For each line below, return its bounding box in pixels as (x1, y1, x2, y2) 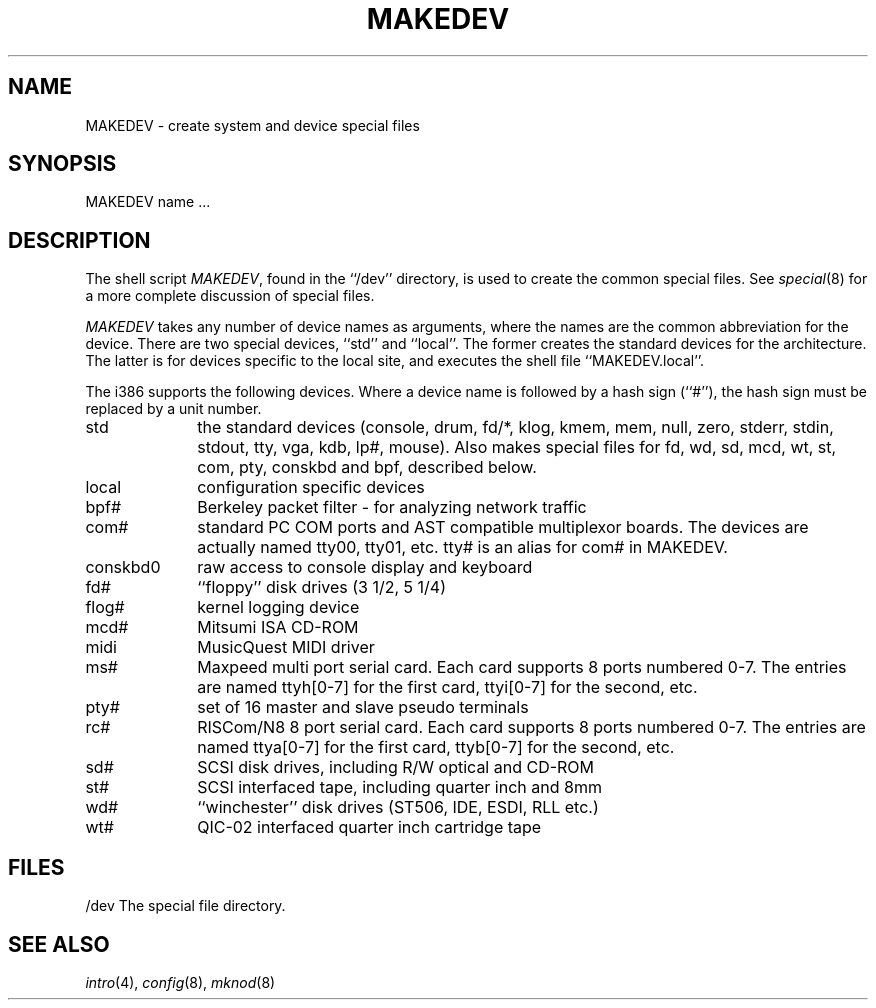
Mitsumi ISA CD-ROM (197, 617, 359, 638)
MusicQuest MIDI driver (197, 637, 375, 658)
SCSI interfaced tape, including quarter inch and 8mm (197, 777, 602, 798)
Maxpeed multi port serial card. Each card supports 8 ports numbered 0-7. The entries (197, 657, 847, 678)
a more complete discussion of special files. (85, 287, 375, 305)
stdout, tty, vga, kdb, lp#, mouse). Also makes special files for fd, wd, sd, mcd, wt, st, (197, 437, 837, 458)
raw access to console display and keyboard (197, 557, 533, 578)
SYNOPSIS (8, 151, 117, 177)
